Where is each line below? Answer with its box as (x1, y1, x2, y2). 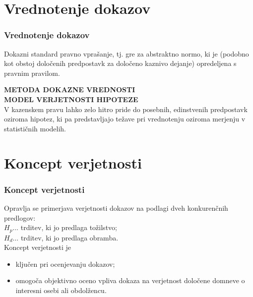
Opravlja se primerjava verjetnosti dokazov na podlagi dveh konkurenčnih (4, 202, 228, 213)
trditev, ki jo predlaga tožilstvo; (20, 222, 117, 233)
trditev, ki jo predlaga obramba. (20, 232, 119, 242)
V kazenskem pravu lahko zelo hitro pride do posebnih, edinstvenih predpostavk (4, 104, 248, 114)
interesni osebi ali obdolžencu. (15, 285, 107, 295)
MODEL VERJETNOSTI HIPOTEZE (4, 94, 138, 104)
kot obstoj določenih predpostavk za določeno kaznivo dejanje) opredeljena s (4, 58, 237, 68)
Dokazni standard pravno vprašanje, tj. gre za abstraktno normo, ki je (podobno (4, 48, 249, 59)
